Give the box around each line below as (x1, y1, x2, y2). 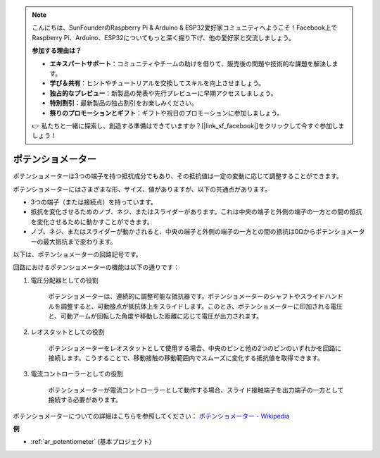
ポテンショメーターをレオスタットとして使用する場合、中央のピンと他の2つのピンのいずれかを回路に (48, 344, 342, 352)
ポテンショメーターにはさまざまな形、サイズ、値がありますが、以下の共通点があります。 (13, 185, 271, 193)
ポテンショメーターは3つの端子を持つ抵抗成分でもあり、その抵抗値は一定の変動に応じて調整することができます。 (13, 172, 343, 180)
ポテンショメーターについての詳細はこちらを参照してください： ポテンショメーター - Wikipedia (13, 411, 290, 420)
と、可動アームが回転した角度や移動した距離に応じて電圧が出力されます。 (48, 311, 263, 320)
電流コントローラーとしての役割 (30, 370, 123, 378)
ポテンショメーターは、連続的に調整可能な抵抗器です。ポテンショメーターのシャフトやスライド (48, 292, 325, 301)
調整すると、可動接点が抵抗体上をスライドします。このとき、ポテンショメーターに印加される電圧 (60, 302, 343, 310)
